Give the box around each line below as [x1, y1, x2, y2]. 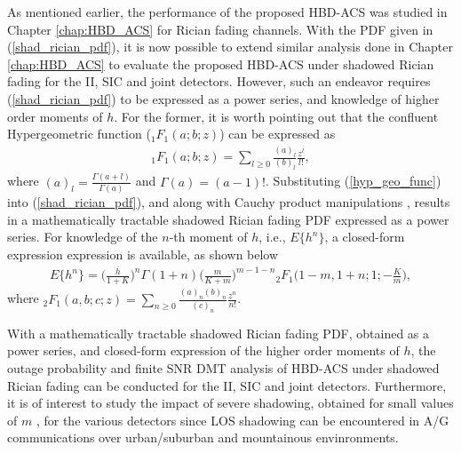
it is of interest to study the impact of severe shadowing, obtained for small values [7, 393, 454, 412]
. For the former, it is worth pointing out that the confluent [114, 107, 439, 125]
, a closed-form [324, 227, 405, 246]
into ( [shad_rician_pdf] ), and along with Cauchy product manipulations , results [7, 192, 450, 211]
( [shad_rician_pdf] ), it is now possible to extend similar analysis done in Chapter [7, 37, 453, 56]
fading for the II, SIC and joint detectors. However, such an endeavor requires [7, 72, 431, 91]
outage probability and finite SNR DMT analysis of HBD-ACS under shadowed [7, 358, 440, 377]
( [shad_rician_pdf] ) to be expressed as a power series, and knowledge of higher [7, 89, 440, 107]
